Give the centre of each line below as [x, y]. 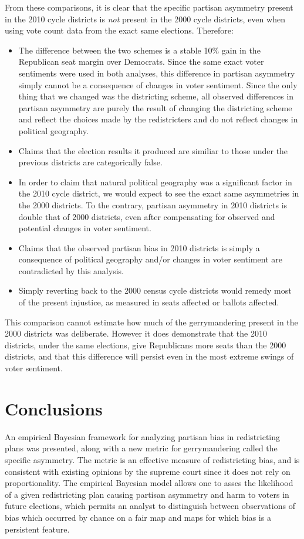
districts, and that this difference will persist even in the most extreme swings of [149, 356]
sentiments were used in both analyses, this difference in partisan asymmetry [157, 73]
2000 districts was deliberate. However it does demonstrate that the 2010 [136, 333]
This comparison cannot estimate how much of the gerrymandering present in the [151, 322]
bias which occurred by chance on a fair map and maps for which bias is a [138, 517]
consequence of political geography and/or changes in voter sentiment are [150, 259]
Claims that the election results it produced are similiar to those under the [153, 150]
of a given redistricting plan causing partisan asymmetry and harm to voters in [147, 494]
